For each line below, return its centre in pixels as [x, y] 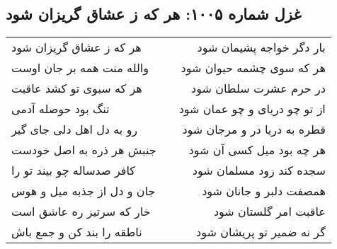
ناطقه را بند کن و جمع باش [77, 232]
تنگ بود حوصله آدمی [61, 109]
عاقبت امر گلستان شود [269, 212]
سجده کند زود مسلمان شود [259, 170]
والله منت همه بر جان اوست [80, 68]
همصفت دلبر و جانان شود [264, 191]
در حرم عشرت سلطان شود [258, 88]
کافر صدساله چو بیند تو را [73, 170]
